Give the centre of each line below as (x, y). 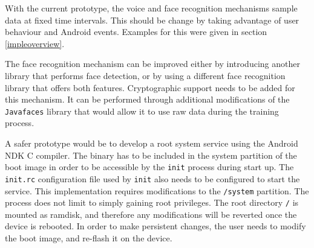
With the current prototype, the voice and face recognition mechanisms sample (151, 8)
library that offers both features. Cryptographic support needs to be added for (150, 87)
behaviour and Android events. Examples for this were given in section (136, 32)
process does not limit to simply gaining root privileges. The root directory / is (152, 202)
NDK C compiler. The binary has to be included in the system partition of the (151, 155)
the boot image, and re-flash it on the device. (89, 238)
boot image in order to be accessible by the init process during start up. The (149, 167)
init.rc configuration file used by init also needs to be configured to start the (152, 178)
